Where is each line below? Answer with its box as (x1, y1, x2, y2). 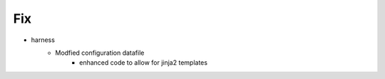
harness (31, 36, 55, 44)
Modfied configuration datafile (55, 48, 145, 57)
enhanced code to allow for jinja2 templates (79, 58, 208, 67)
